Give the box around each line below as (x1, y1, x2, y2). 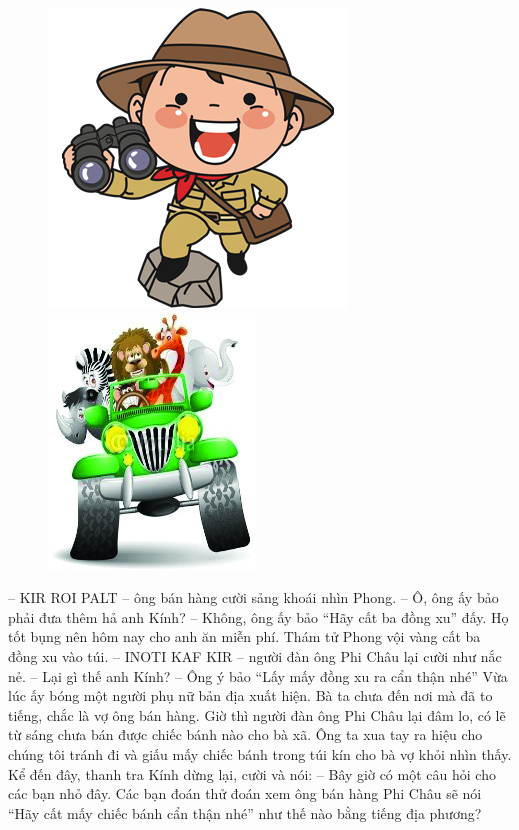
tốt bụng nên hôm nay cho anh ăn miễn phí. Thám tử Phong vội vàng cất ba (8, 626, 481, 647)
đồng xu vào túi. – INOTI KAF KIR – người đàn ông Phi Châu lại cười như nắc (8, 645, 502, 666)
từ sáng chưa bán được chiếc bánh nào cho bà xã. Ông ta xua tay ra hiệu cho (8, 724, 483, 745)
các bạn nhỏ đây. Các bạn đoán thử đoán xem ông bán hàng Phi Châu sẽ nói (8, 783, 482, 804)
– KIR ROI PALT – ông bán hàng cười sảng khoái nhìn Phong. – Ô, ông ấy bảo (8, 587, 499, 608)
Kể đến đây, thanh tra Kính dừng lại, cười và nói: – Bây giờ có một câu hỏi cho (8, 763, 496, 784)
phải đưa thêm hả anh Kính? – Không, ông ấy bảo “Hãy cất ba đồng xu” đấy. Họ (8, 606, 509, 627)
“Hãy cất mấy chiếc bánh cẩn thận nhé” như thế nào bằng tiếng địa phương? (8, 802, 482, 823)
